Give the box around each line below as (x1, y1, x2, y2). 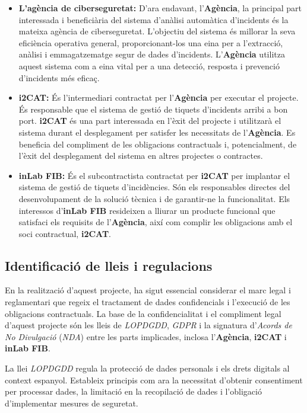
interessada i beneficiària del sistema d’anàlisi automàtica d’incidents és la (18, 13, 289, 25)
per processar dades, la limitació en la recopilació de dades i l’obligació (5, 385, 262, 398)
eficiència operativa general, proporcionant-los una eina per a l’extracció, (18, 36, 283, 49)
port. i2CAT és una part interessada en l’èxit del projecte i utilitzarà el (18, 114, 281, 127)
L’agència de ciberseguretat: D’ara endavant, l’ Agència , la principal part (18, 2, 302, 14)
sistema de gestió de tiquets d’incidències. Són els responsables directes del (18, 181, 290, 193)
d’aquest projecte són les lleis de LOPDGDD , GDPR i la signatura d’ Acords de (5, 319, 292, 331)
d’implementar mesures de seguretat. (5, 396, 138, 409)
